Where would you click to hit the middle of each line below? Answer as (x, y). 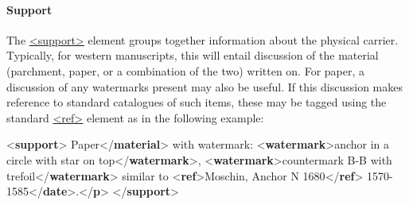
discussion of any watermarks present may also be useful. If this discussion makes (204, 86)
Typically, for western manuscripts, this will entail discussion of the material (193, 55)
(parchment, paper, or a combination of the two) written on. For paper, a (186, 70)
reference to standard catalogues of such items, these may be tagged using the (197, 102)
